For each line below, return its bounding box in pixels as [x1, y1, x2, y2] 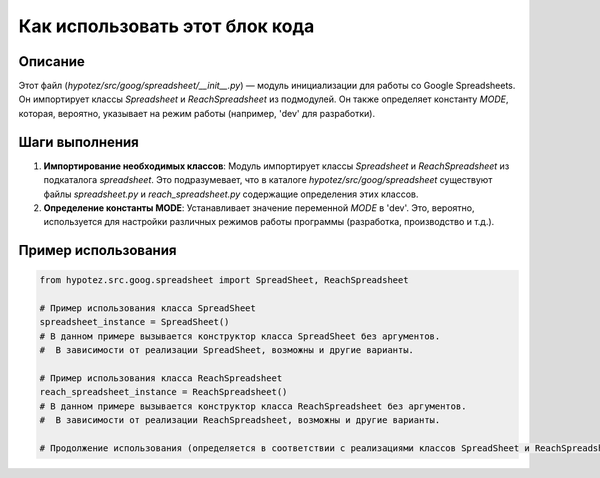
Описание [18, 53, 85, 70]
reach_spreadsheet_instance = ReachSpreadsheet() [39, 386, 288, 398]
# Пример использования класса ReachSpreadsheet [39, 373, 283, 384]
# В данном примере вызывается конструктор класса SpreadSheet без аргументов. [39, 330, 441, 342]
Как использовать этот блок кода [18, 15, 315, 37]
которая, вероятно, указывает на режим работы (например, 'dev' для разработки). [18, 107, 375, 119]
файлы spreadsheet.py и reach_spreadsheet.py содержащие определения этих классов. [43, 188, 419, 200]
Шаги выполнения [18, 133, 139, 150]
